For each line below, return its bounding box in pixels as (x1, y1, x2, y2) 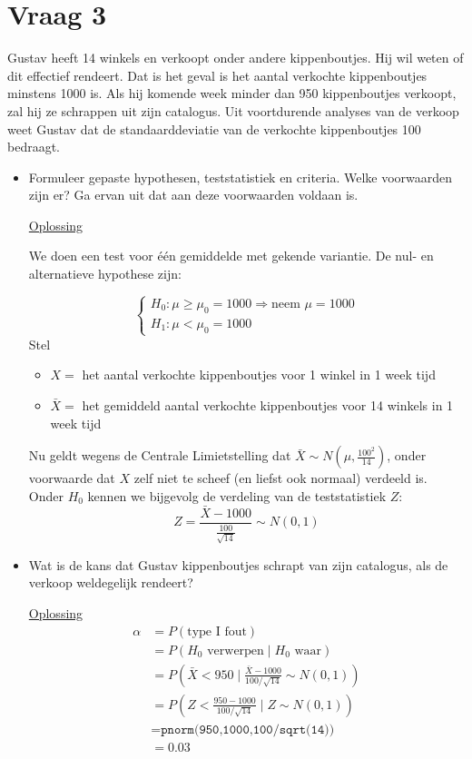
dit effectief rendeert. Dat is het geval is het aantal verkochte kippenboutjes (7, 65, 428, 84)
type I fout (187, 625, 247, 638)
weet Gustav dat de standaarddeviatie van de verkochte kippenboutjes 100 (7, 119, 421, 138)
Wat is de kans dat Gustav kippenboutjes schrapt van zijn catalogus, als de (28, 555, 448, 574)
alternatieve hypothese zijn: (28, 264, 182, 283)
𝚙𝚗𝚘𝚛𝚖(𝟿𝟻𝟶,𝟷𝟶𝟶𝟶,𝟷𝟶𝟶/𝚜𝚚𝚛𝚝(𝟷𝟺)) (161, 723, 335, 736)
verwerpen (207, 644, 264, 657)
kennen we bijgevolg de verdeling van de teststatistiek (87, 486, 387, 505)
